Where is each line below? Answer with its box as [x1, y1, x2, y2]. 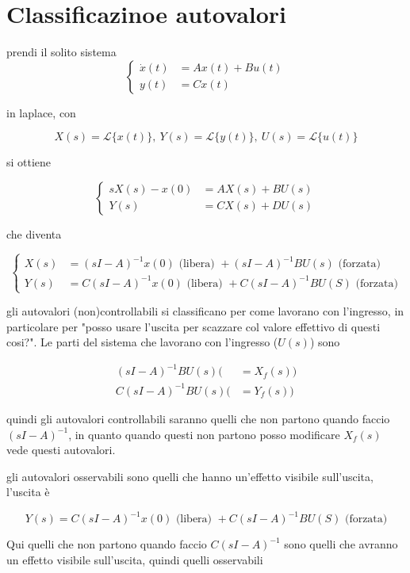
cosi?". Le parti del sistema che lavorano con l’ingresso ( [6, 334, 278, 350]
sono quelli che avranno [284, 536, 398, 552]
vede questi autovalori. [6, 441, 116, 458]
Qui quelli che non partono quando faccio [6, 536, 207, 552]
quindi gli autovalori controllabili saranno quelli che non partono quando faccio [6, 410, 390, 426]
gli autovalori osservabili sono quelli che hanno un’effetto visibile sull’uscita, [6, 468, 374, 484]
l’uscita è [6, 483, 50, 500]
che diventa [6, 225, 62, 242]
